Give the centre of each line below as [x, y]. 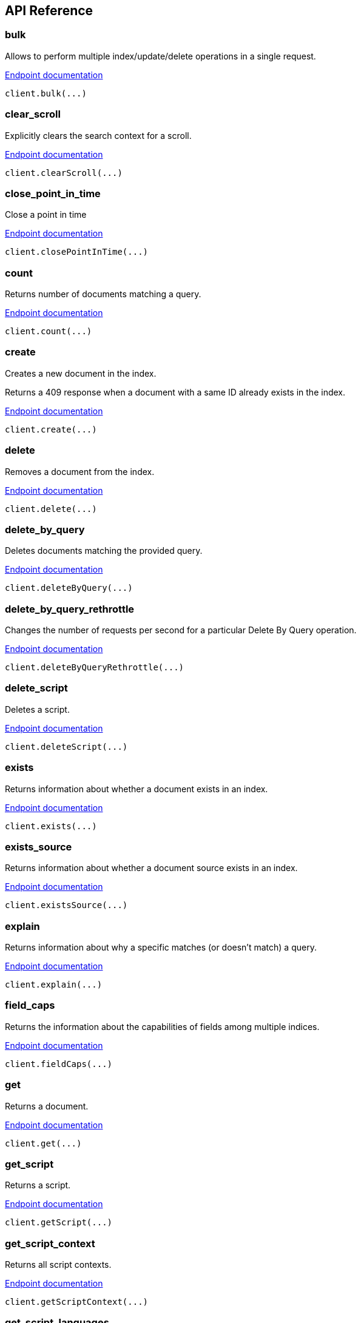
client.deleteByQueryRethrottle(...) [95, 668]
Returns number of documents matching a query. [103, 294]
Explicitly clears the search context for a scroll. [98, 135]
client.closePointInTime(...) [77, 252]
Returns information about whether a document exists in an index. [137, 789]
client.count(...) [49, 332]
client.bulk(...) [46, 93]
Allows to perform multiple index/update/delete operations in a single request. [160, 56]
